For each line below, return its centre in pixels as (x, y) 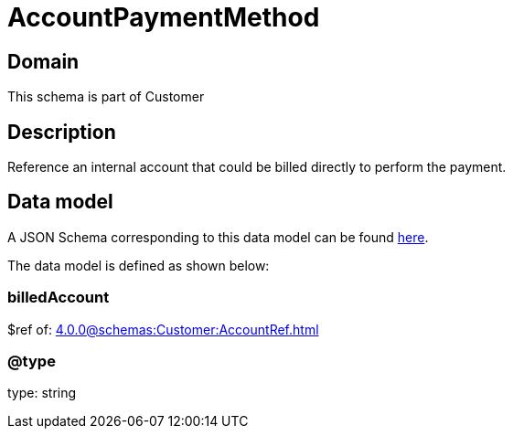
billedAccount (59, 298)
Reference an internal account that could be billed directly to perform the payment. (257, 167)
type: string (42, 393)
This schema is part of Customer (106, 97)
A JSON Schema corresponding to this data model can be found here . (218, 237)
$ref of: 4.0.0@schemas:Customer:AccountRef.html (163, 329)
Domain (43, 61)
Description (62, 132)
